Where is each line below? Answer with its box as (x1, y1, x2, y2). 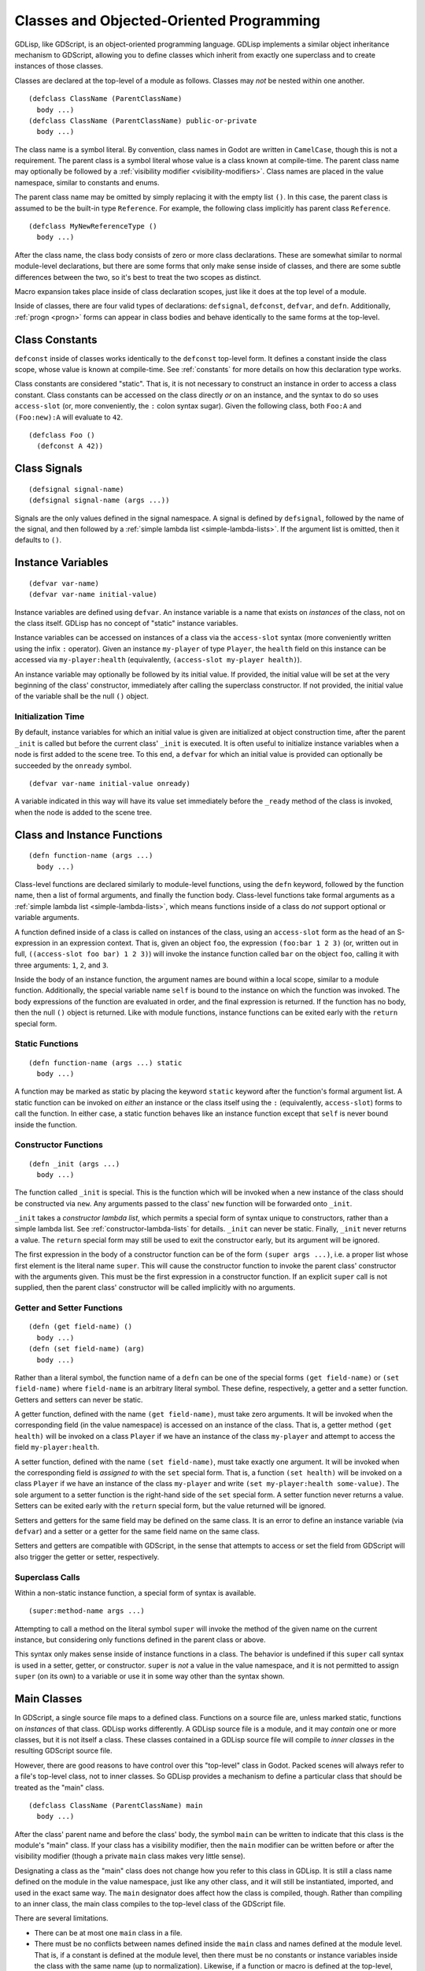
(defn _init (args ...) (28, 1159, 120, 1168)
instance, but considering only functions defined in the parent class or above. (14, 1635, 267, 1645)
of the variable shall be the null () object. (14, 691, 149, 701)
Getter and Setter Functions (14, 1302, 124, 1313)
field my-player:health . (14, 1443, 100, 1452)
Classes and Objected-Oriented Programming (14, 12, 320, 29)
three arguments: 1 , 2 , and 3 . (14, 960, 109, 970)
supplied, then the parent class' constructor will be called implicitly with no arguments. (14, 1283, 295, 1292)
